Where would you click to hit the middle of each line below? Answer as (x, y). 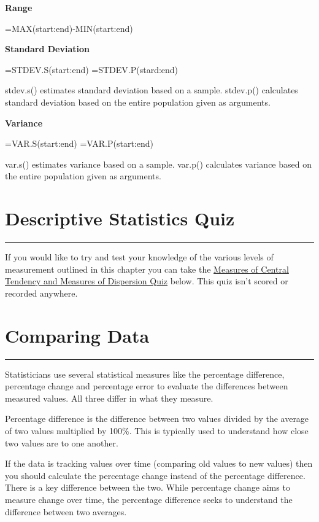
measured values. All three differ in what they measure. (109, 398)
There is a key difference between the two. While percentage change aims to (148, 487)
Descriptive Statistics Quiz (120, 218)
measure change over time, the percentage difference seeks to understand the (149, 499)
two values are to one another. (62, 442)
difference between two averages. (66, 511)
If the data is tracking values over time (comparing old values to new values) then (159, 463)
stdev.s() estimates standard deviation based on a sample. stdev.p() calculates (152, 90)
